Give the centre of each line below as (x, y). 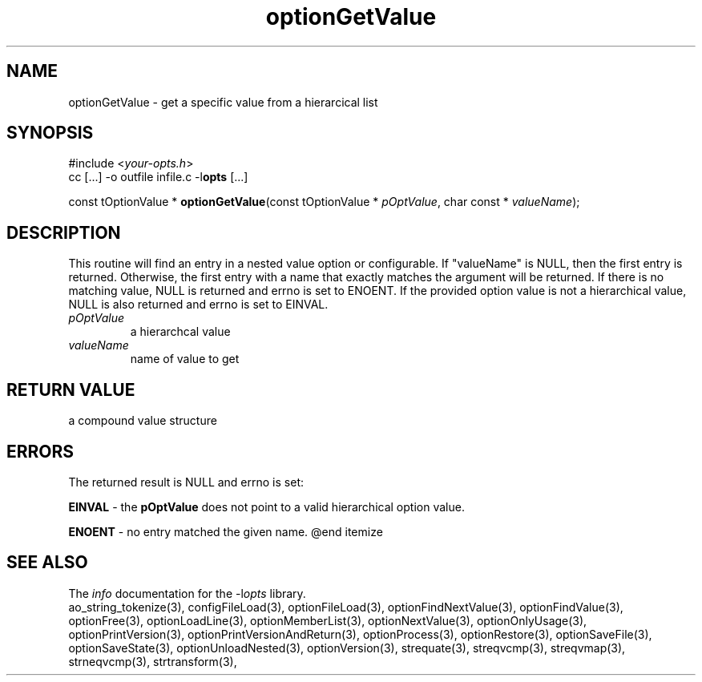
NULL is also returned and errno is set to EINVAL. (198, 305)
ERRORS (40, 451)
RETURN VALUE (71, 389)
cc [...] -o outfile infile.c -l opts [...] (158, 177)
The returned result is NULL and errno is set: (186, 482)
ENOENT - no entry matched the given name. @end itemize (226, 531)
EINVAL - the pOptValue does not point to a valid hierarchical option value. (266, 506)
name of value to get (185, 359)
